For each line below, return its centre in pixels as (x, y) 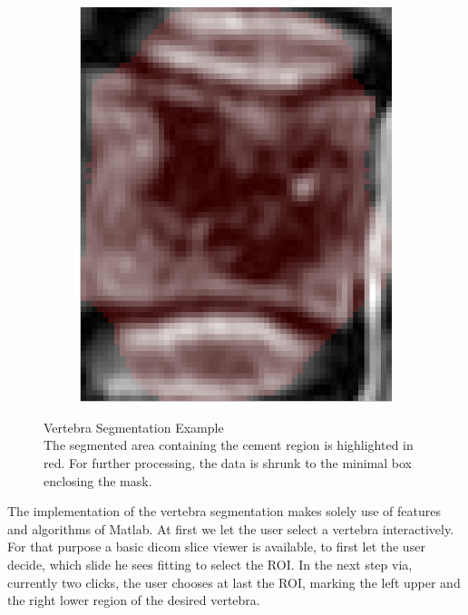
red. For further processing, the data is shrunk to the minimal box (228, 462)
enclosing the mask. (98, 480)
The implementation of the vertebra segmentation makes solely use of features (224, 511)
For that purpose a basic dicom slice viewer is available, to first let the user (216, 547)
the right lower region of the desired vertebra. (134, 600)
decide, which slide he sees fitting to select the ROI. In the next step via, (210, 564)
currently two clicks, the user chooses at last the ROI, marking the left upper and (234, 582)
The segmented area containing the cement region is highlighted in (229, 445)
